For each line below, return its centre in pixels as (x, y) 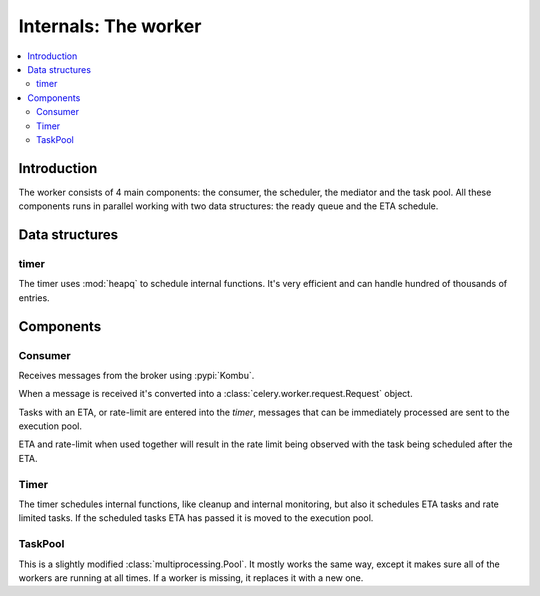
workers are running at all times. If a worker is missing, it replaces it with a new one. (191, 577)
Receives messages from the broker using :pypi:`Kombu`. (136, 375)
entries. (34, 297)
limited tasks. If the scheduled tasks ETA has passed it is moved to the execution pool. (196, 518)
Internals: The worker (110, 26)
